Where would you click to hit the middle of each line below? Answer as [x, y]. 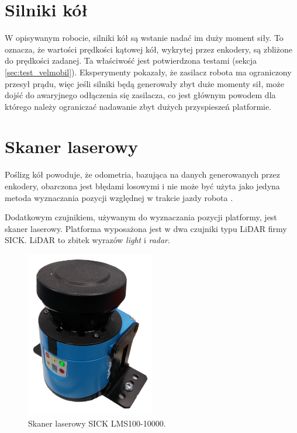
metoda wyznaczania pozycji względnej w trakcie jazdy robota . [119, 197]
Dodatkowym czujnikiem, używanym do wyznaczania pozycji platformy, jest [141, 217]
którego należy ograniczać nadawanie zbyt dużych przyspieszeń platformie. [138, 106]
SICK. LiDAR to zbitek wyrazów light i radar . [87, 240]
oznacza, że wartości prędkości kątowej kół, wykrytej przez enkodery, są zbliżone [148, 49]
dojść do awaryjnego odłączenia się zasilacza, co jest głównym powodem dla [140, 95]
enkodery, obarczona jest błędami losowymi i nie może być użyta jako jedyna [142, 186]
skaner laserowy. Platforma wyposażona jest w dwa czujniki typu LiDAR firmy [146, 228]
